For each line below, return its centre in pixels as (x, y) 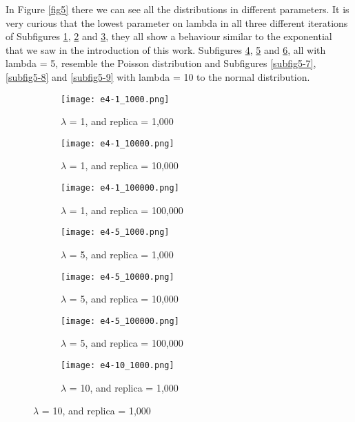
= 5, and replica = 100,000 (126, 343)
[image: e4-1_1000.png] (115, 99)
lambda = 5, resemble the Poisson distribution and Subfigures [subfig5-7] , (161, 63)
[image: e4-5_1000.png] (115, 232)
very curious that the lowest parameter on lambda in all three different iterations (177, 22)
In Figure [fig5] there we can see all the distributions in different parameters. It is (177, 9)
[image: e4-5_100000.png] (120, 321)
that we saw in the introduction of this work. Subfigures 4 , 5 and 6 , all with (166, 49)
